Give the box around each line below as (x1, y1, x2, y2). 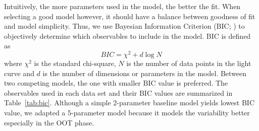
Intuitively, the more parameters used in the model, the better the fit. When (4, 1, 241, 11)
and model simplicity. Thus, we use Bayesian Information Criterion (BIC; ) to (4, 21, 245, 31)
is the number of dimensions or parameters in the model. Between (42, 68, 247, 78)
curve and (4, 68, 34, 78)
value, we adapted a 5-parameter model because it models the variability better (4, 107, 250, 118)
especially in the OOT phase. (4, 117, 94, 127)
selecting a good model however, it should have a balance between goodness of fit (4, 11, 255, 21)
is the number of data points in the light (126, 58, 251, 69)
